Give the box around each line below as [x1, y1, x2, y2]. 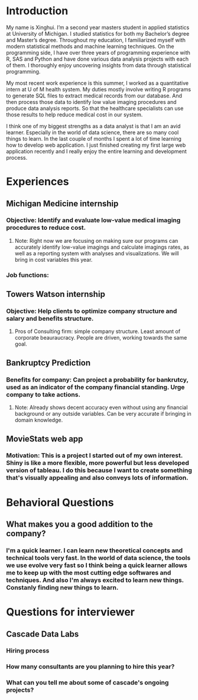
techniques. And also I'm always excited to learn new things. [6, 576, 184, 584]
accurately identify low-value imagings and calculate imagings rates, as [14, 243, 189, 251]
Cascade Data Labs [6, 629, 79, 639]
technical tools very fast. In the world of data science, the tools [6, 553, 191, 562]
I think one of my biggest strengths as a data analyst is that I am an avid [6, 122, 181, 129]
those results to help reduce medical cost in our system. [6, 111, 143, 118]
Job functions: [6, 271, 49, 279]
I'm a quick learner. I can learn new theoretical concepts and [6, 546, 183, 555]
